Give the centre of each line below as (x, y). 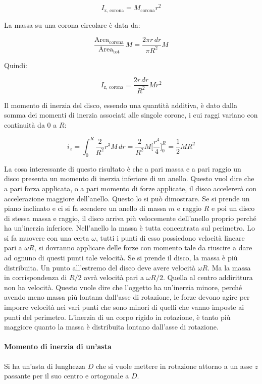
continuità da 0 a (31, 124)
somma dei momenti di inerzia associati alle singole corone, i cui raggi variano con (131, 115)
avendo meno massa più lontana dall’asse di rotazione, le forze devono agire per (127, 297)
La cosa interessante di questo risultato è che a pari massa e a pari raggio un (123, 168)
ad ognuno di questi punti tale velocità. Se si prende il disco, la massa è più (121, 258)
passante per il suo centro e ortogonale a (67, 376)
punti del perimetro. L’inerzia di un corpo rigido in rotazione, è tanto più (117, 317)
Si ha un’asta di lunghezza (45, 366)
